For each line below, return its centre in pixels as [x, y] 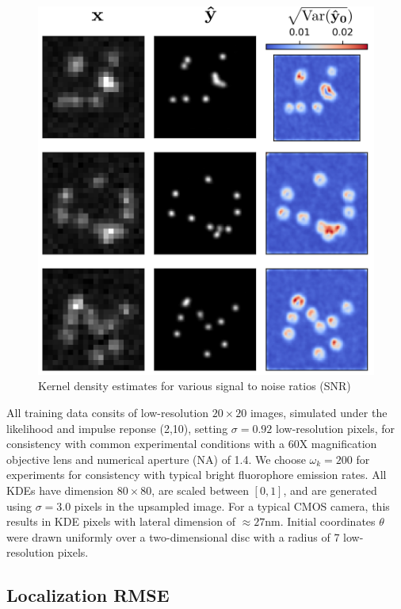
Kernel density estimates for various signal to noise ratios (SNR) [195, 386]
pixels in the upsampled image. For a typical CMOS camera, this [232, 506]
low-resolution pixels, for [335, 428]
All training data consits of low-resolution [108, 413]
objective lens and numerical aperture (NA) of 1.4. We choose [156, 459]
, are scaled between [200, 490]
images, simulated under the [319, 413]
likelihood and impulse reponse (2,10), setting [117, 428]
